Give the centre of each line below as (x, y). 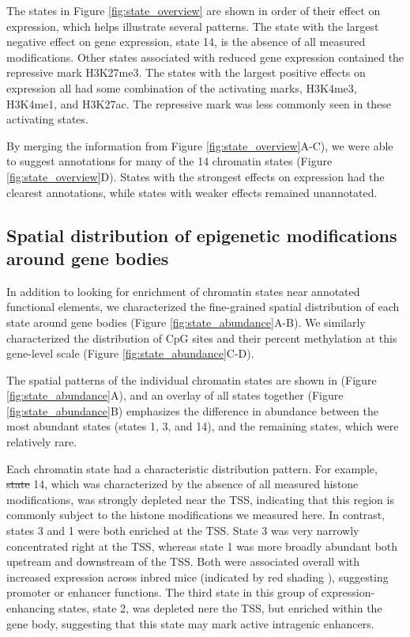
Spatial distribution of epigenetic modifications (202, 235)
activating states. (47, 119)
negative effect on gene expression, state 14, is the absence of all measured (186, 42)
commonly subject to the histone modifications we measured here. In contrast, (196, 515)
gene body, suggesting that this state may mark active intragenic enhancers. (190, 623)
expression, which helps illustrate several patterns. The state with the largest (193, 26)
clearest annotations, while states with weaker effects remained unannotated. (192, 192)
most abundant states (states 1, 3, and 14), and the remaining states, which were (203, 426)
